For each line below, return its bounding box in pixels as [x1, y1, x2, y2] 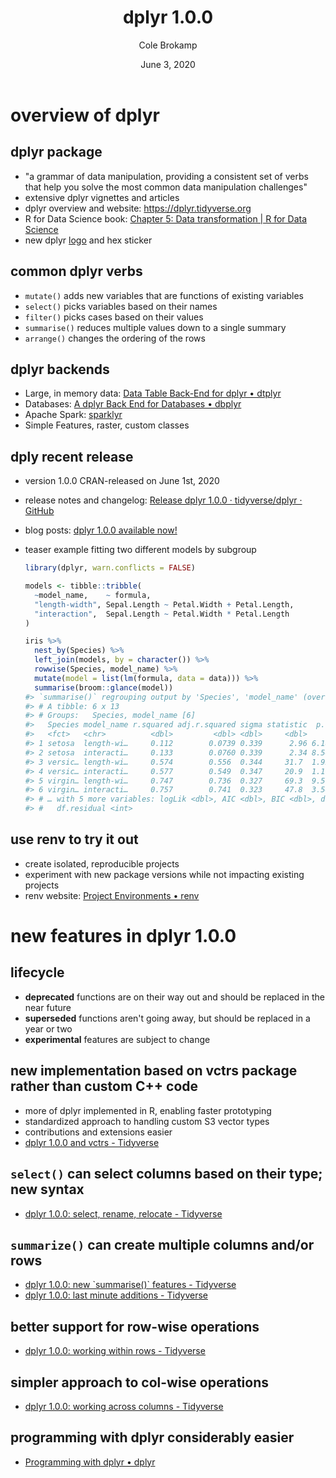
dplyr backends [10, 361, 110, 378]
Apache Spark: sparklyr [24, 409, 123, 421]
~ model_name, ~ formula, [34, 590, 152, 600]
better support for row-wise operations [10, 1318, 260, 1335]
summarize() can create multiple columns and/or [10, 1236, 315, 1253]
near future [24, 1001, 72, 1013]
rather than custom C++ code [10, 1078, 199, 1095]
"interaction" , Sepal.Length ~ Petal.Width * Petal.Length [34, 609, 290, 619]
